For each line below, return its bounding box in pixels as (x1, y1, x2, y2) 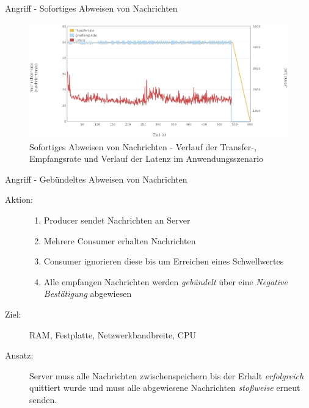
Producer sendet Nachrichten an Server (43, 214, 191, 227)
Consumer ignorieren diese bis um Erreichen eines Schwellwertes (43, 255, 284, 268)
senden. (29, 393, 57, 406)
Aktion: (5, 193, 33, 206)
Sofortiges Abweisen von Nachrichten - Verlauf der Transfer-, (29, 140, 256, 153)
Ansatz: (5, 349, 34, 362)
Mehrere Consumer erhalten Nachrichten (43, 234, 196, 247)
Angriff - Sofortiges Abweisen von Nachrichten (5, 2, 178, 14)
